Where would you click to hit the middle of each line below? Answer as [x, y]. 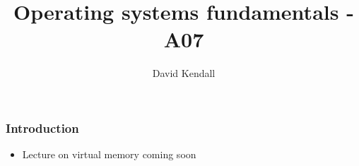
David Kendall [184, 73]
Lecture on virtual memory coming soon [109, 154]
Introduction [42, 128]
